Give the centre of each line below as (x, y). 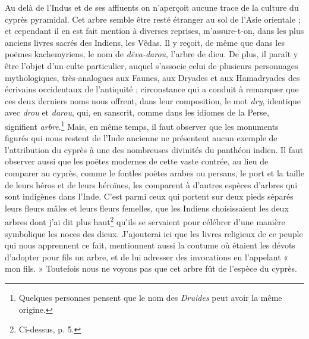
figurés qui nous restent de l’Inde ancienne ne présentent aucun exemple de (141, 138)
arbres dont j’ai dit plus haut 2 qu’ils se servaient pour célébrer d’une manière (145, 221)
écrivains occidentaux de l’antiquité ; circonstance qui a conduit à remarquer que (152, 89)
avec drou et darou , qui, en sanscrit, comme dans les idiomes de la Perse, (137, 112)
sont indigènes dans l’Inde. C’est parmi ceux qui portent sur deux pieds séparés (149, 196)
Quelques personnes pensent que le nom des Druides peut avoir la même (150, 297)
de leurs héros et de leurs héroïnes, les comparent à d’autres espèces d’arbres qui (151, 184)
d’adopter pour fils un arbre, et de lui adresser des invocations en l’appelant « (147, 256)
